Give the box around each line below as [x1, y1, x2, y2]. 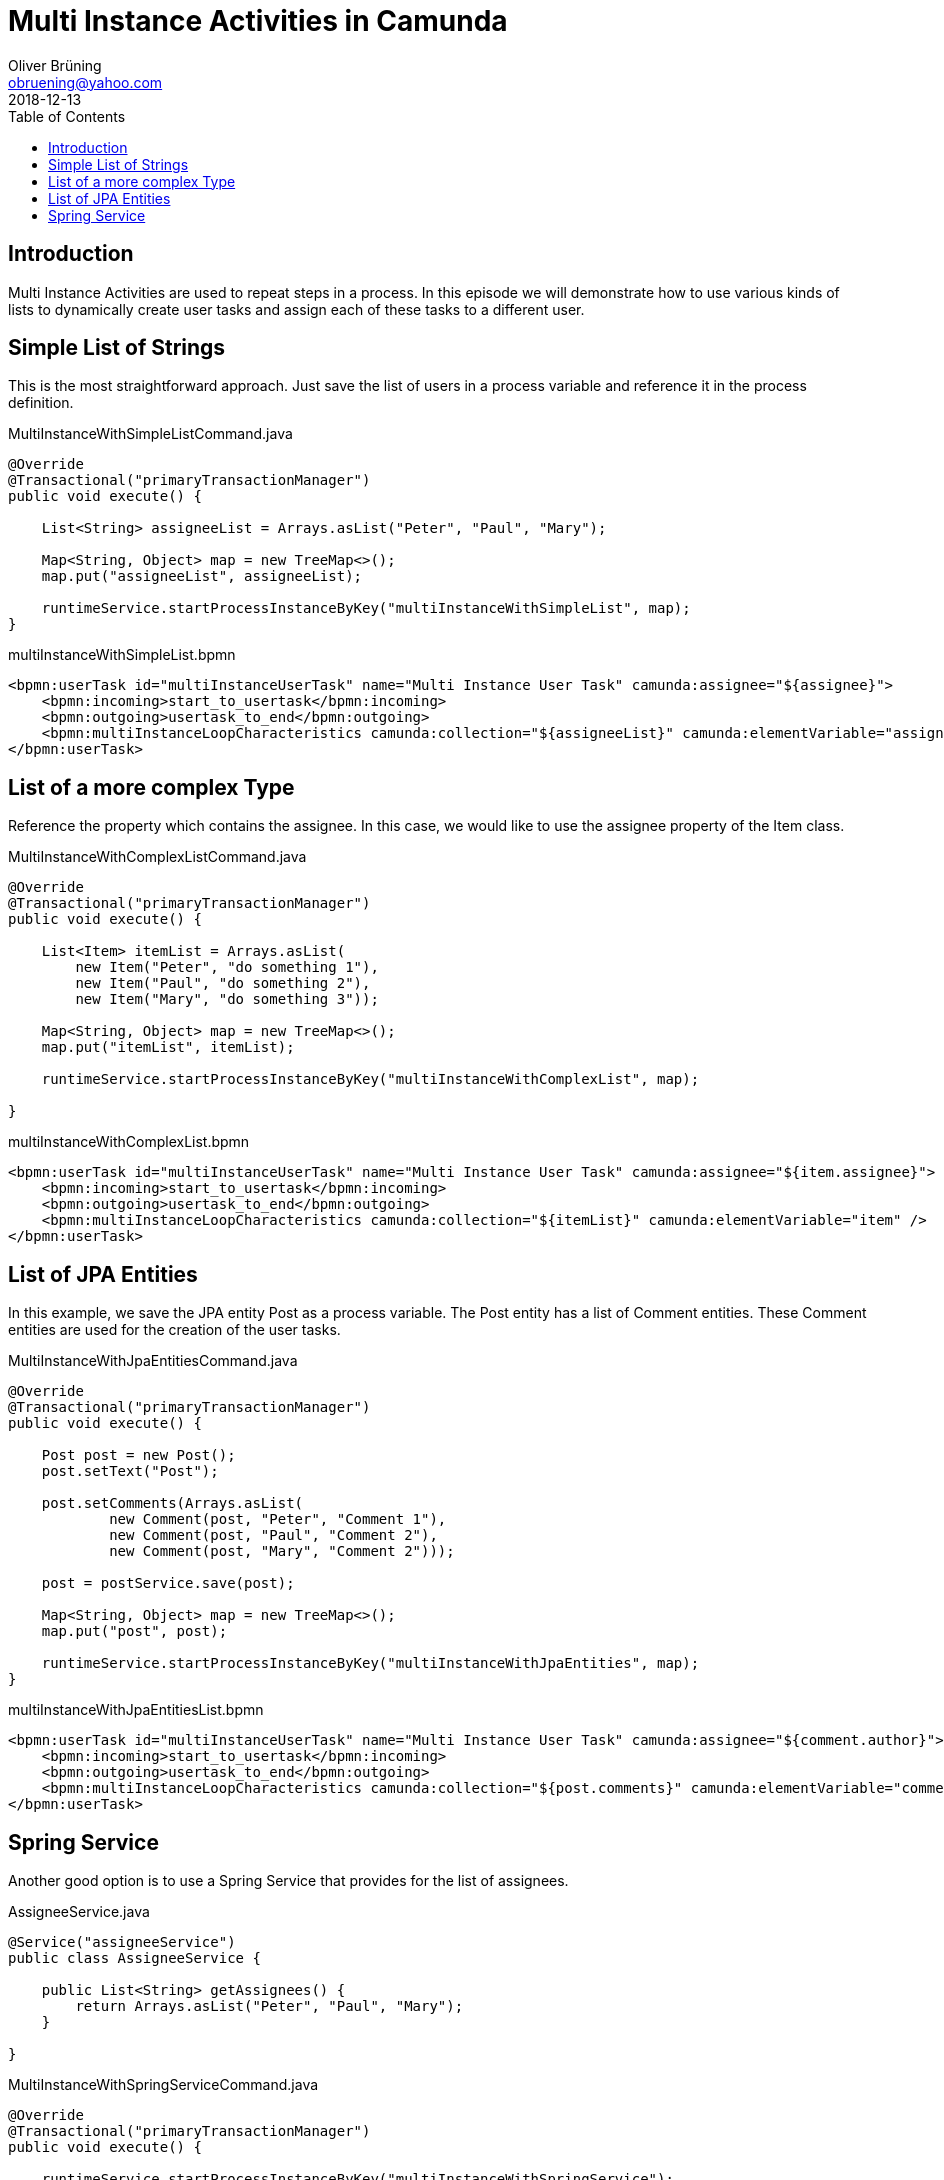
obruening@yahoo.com [8, 73, 163, 91]
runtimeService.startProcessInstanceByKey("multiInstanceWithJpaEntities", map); [41, 1655, 700, 1672]
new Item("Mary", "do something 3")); [75, 991, 379, 1008]
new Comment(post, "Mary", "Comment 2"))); [109, 1543, 455, 1560]
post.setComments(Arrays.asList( [41, 1495, 304, 1512]
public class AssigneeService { [8, 1949, 261, 1966]
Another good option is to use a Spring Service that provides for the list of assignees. [8, 1871, 569, 1889]
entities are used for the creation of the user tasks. [8, 1321, 341, 1339]
